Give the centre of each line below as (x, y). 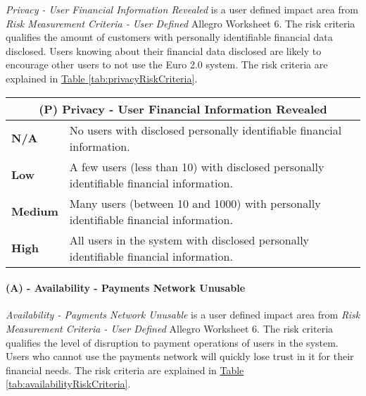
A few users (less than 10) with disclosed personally (197, 166)
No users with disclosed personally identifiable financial (206, 130)
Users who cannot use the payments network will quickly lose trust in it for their (180, 356)
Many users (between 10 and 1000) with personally (195, 203)
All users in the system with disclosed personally (189, 240)
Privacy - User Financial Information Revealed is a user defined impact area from (182, 9)
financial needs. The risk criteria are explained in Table (125, 370)
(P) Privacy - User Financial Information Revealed (183, 109)
